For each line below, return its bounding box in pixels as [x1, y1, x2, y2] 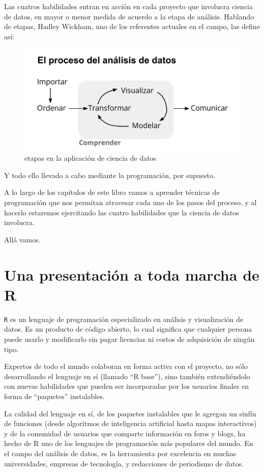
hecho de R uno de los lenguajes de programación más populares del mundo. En [4, 438, 253, 449]
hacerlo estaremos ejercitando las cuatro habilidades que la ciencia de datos [4, 207, 239, 217]
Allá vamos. [4, 234, 41, 244]
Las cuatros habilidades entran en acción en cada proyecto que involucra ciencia [4, 1, 253, 11]
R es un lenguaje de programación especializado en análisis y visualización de [4, 313, 244, 324]
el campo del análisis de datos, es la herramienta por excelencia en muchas [4, 448, 237, 458]
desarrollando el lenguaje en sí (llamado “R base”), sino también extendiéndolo [4, 370, 250, 381]
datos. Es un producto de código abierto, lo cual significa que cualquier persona [4, 324, 252, 334]
